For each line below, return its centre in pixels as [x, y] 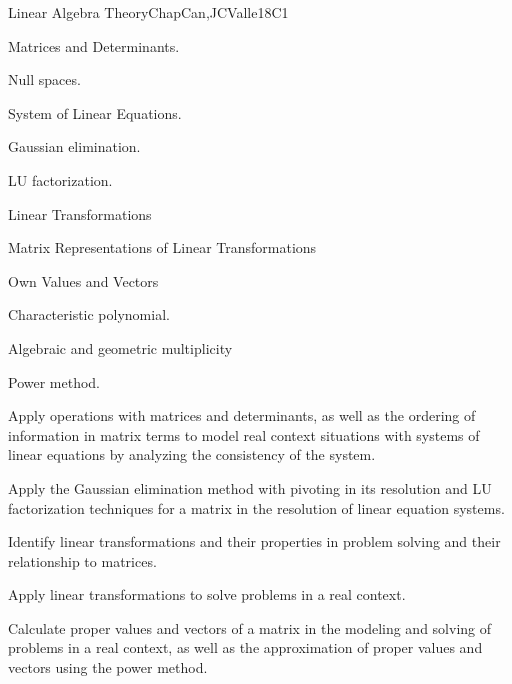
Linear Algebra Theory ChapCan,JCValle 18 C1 [148, 12]
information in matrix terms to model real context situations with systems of [244, 434]
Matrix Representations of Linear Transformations [162, 247]
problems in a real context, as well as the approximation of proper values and [245, 647]
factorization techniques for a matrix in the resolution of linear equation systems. [256, 507]
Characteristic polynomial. [89, 314]
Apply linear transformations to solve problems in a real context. [207, 594]
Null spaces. [44, 79]
